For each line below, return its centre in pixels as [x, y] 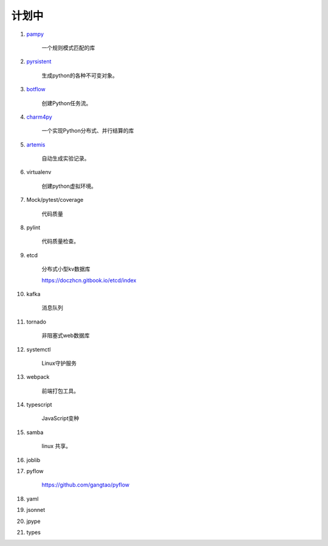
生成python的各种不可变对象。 [80, 75]
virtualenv [39, 172]
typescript [39, 405]
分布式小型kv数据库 [66, 269]
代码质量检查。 [60, 241]
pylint [33, 227]
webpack [38, 377]
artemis [36, 144]
